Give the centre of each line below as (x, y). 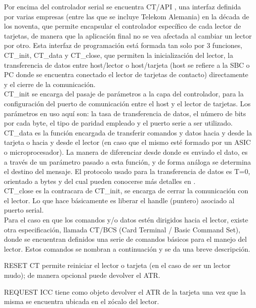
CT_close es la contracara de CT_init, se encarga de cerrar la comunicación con (126, 191)
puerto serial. (24, 210)
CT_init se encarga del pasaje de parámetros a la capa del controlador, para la (124, 94)
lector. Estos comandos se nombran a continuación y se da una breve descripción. (127, 248)
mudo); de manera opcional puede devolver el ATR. (82, 275)
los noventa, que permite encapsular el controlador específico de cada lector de (123, 26)
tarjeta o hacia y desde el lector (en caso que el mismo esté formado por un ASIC (128, 142)
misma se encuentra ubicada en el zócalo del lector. (82, 301)
